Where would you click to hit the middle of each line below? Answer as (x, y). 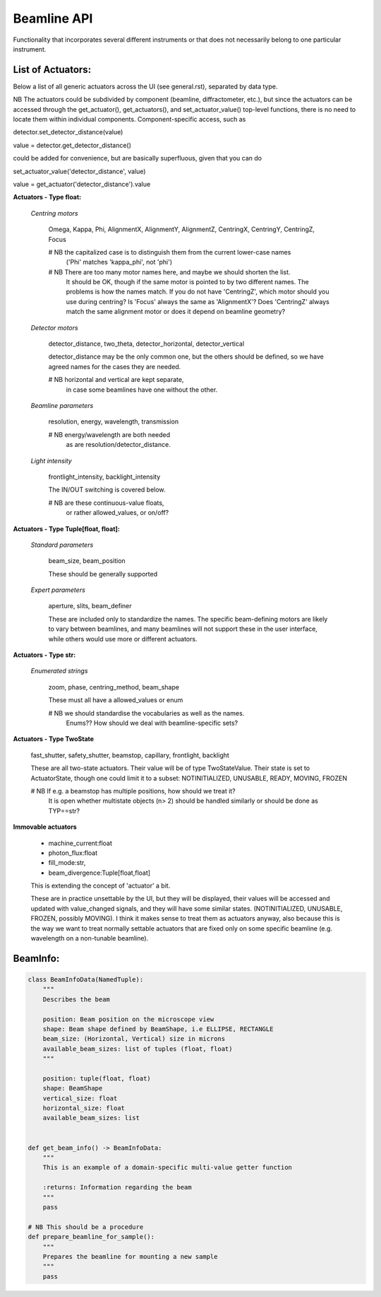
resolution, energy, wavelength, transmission (114, 421)
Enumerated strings (59, 671)
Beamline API (53, 18)
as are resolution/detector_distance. (118, 445)
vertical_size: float (80, 1098)
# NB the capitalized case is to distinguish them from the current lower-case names (170, 252)
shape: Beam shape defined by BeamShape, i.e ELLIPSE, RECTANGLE (158, 1029)
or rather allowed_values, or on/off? (117, 513)
